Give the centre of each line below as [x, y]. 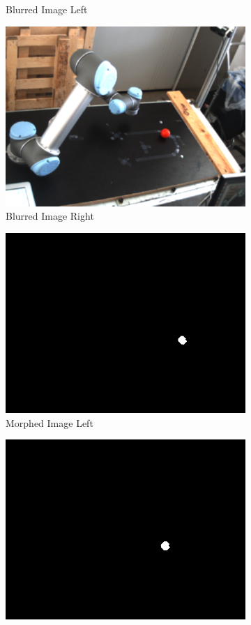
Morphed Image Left [50, 422]
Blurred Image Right [50, 216]
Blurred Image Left [47, 9]
